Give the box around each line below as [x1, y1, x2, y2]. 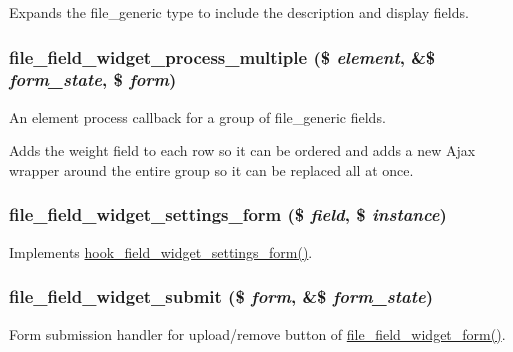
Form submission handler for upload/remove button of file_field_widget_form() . [9, 323, 506, 344]
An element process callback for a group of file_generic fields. [9, 106, 386, 127]
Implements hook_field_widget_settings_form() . [9, 241, 313, 262]
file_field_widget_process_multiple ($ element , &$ [9, 44, 436, 69]
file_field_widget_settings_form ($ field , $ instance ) [9, 202, 447, 227]
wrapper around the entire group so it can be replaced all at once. [9, 159, 414, 180]
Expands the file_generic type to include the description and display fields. [9, 2, 469, 22]
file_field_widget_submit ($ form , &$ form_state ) [9, 284, 434, 309]
